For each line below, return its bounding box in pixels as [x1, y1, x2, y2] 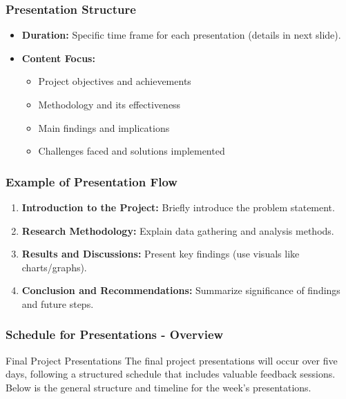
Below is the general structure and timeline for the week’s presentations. [6, 380, 311, 394]
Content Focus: [21, 50, 95, 65]
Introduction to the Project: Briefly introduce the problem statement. [21, 200, 335, 214]
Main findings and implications [38, 120, 170, 135]
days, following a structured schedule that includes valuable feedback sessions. [6, 367, 336, 381]
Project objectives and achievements [38, 74, 191, 88]
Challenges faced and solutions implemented [38, 144, 225, 158]
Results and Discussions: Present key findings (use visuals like [21, 246, 300, 261]
